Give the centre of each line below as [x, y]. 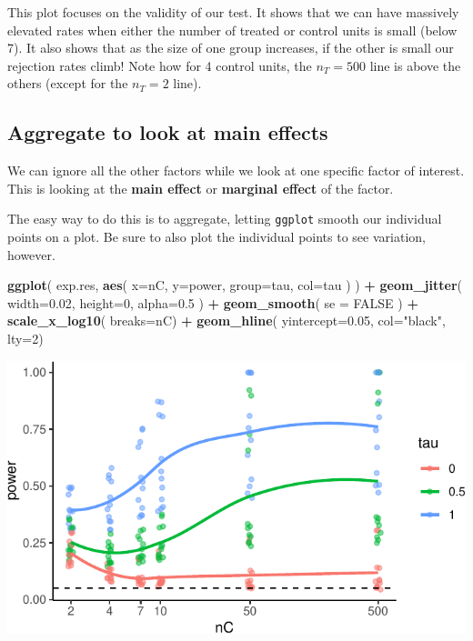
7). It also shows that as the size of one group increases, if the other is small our [231, 48]
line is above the [415, 65]
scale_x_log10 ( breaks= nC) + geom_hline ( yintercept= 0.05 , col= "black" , [226, 320]
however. [31, 254]
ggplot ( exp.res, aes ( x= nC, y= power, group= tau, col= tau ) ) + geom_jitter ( [235, 285]
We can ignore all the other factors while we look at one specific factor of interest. [236, 170]
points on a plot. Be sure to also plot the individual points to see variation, [216, 237]
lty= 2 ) [25, 338]
